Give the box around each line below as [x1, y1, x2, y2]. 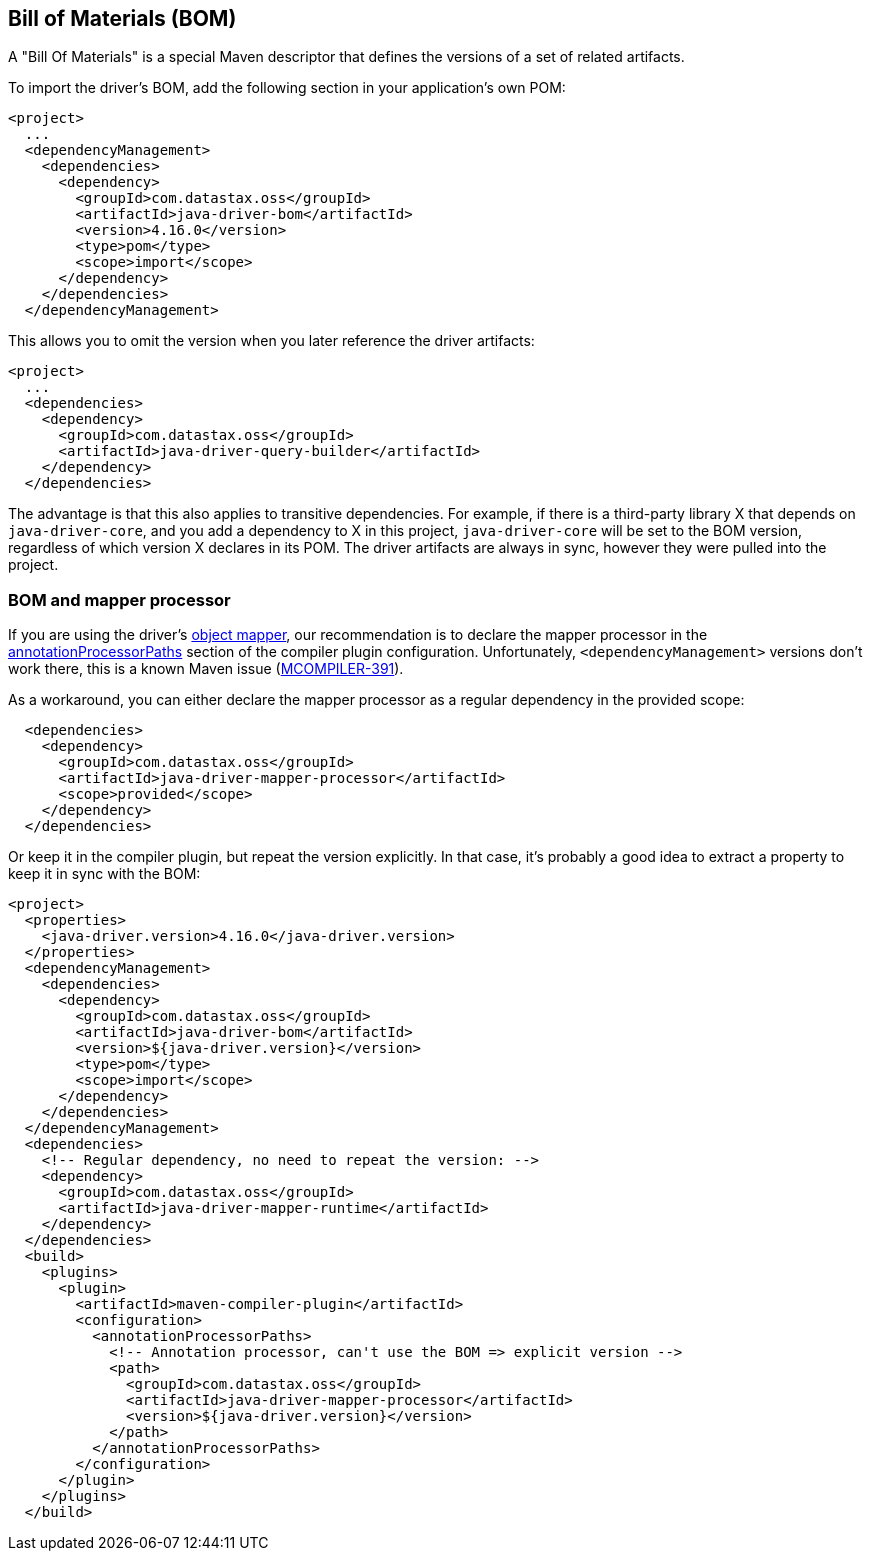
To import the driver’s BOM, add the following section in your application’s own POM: [8, 79, 566, 97]
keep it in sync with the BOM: [8, 865, 201, 883]
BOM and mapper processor [8, 589, 231, 610]
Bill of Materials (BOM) [8, 6, 237, 31]
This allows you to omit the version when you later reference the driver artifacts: [8, 332, 535, 350]
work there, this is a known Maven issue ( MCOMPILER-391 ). [8, 660, 404, 678]
